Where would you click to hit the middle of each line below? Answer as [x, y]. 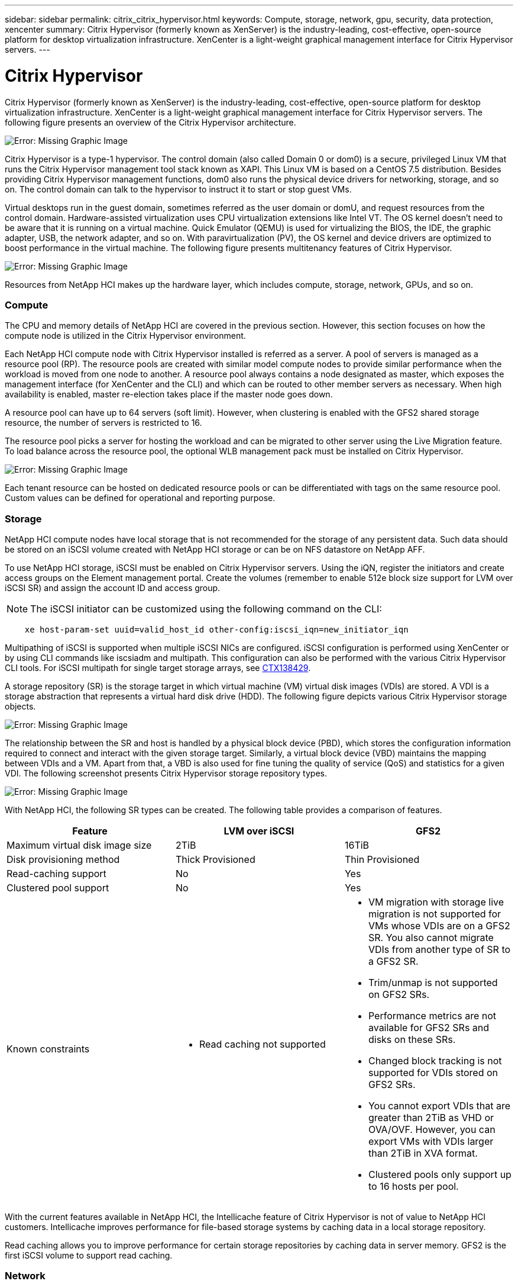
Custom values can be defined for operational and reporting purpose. [140, 498]
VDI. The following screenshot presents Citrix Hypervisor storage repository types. [166, 773]
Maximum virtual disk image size [79, 845]
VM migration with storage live [436, 902]
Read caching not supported [262, 1044]
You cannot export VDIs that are [439, 1106]
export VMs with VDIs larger [431, 1141]
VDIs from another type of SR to [439, 949]
